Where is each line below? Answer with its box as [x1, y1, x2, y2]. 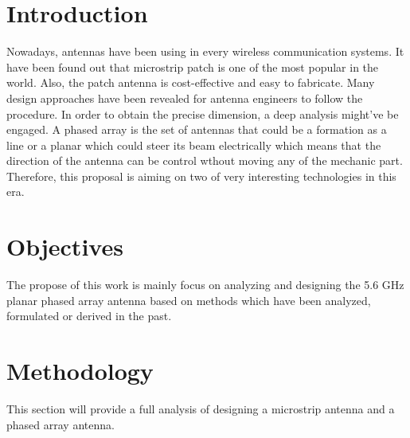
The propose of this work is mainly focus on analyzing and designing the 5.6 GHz [6, 276, 404, 293]
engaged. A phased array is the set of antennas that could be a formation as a [6, 121, 387, 138]
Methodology [6, 354, 154, 387]
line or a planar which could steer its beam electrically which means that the [6, 136, 381, 153]
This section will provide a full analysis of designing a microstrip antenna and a [6, 401, 395, 417]
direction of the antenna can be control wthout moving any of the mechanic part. [6, 152, 403, 169]
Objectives [6, 230, 123, 263]
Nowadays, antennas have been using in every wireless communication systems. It [6, 43, 404, 60]
